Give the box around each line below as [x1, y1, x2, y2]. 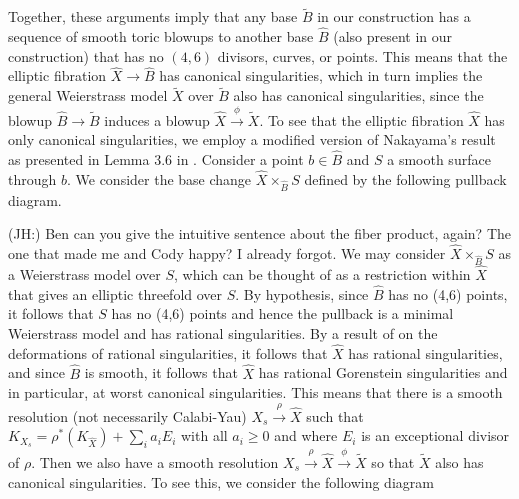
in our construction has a [317, 6, 471, 27]
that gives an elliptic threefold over [8, 283, 223, 304]
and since [8, 362, 65, 383]
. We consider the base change [66, 168, 252, 189]
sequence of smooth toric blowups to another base [8, 26, 314, 47]
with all [181, 425, 228, 446]
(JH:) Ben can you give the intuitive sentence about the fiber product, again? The [8, 223, 511, 244]
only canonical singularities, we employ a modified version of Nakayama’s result [8, 129, 496, 150]
